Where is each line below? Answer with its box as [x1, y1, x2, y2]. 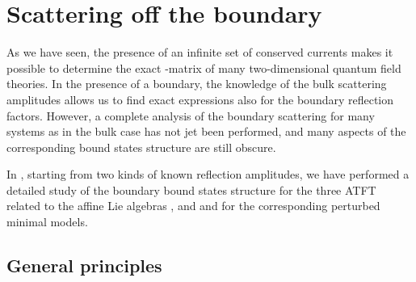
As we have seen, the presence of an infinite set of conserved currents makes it [6, 44, 393, 61]
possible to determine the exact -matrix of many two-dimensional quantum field [6, 59, 401, 76]
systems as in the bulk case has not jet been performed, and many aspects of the [6, 123, 406, 140]
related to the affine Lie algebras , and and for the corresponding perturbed [6, 197, 380, 214]
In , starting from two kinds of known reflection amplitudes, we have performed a [6, 166, 410, 183]
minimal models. [6, 213, 88, 230]
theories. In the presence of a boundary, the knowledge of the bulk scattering [6, 75, 387, 92]
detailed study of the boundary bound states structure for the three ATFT [6, 181, 376, 198]
